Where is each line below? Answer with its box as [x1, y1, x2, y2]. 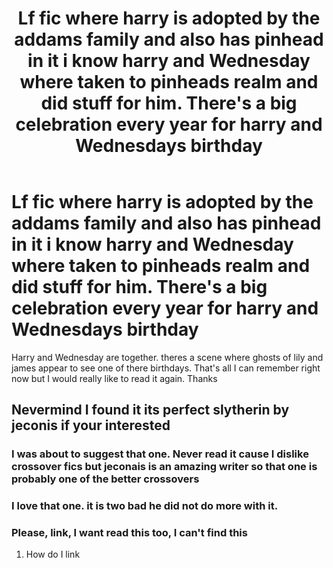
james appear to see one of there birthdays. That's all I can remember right [11, 362, 321, 374]
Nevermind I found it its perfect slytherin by [11, 402, 290, 419]
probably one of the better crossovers [11, 472, 200, 486]
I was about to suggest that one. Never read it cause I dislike [11, 447, 309, 461]
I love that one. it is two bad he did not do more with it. [11, 499, 279, 513]
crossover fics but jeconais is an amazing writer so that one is [11, 460, 318, 474]
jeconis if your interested [11, 417, 171, 434]
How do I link [25, 548, 81, 561]
